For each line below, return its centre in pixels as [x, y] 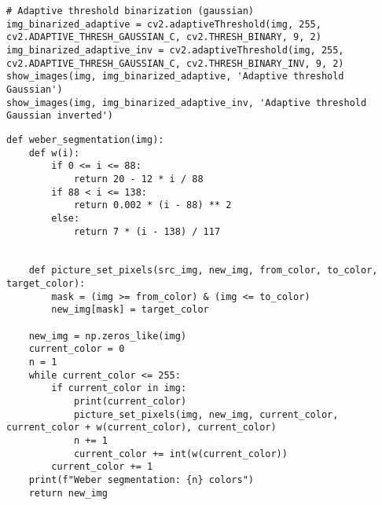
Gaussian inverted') [60, 116]
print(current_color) [130, 402]
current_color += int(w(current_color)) [180, 454]
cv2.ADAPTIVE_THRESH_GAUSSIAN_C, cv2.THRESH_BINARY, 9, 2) [164, 37]
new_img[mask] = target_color [130, 310]
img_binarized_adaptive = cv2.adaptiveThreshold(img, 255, [164, 24]
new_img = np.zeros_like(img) [108, 336]
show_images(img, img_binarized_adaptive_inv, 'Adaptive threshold [187, 102]
